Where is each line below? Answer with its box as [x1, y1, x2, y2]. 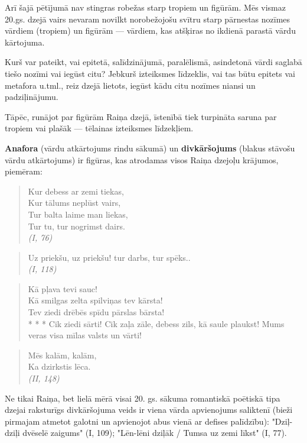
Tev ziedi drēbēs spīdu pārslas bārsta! [28, 306, 165, 318]
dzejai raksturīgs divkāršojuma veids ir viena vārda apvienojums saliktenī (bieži [5, 403, 293, 416]
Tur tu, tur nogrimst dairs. [28, 219, 125, 232]
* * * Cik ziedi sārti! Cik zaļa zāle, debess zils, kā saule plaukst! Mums [28, 317, 285, 329]
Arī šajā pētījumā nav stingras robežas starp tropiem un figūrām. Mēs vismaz [5, 1, 286, 13]
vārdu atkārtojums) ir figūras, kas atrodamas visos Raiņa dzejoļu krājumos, [5, 153, 279, 166]
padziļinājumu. [5, 90, 58, 103]
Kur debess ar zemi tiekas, [28, 185, 124, 197]
